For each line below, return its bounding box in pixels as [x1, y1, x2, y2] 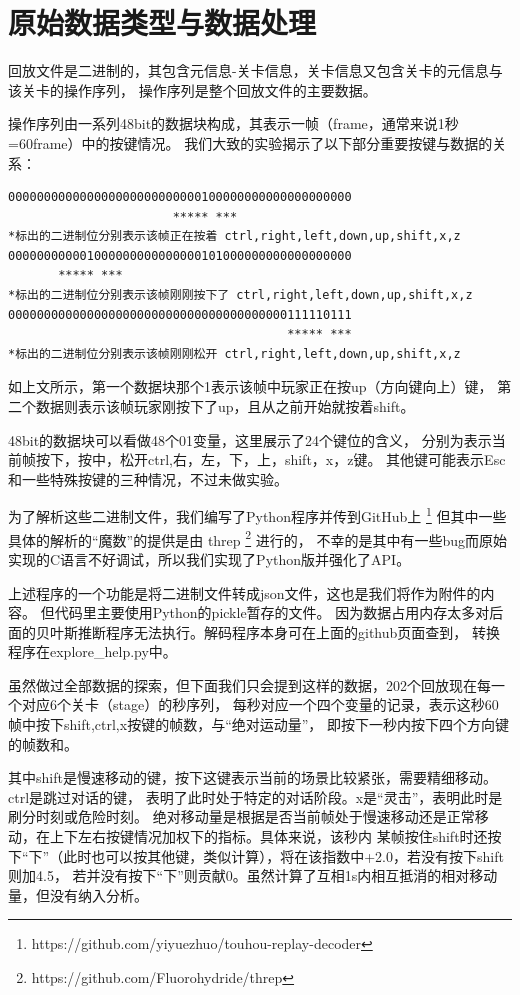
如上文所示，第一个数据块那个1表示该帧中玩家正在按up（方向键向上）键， [8, 376, 493, 397]
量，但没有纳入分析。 [8, 884, 148, 905]
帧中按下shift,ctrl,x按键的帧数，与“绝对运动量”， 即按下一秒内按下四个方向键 [8, 714, 510, 735]
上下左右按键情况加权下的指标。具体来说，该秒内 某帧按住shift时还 [49, 826, 488, 847]
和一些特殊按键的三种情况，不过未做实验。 [8, 468, 288, 489]
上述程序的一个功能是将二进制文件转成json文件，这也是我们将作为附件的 [8, 582, 481, 603]
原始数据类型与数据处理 [8, 2, 317, 43]
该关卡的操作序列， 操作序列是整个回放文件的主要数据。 [8, 79, 377, 100]
